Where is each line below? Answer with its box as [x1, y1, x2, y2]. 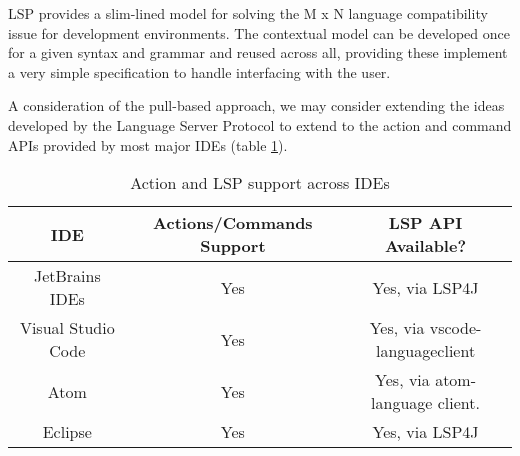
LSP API [388, 211, 463, 235]
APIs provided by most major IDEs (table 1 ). [8, 134, 288, 155]
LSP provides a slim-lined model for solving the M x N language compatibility [8, 3, 488, 23]
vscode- [429, 316, 482, 340]
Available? [385, 234, 467, 258]
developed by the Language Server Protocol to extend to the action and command [8, 114, 512, 135]
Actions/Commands [153, 211, 313, 235]
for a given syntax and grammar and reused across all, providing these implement [8, 42, 508, 63]
